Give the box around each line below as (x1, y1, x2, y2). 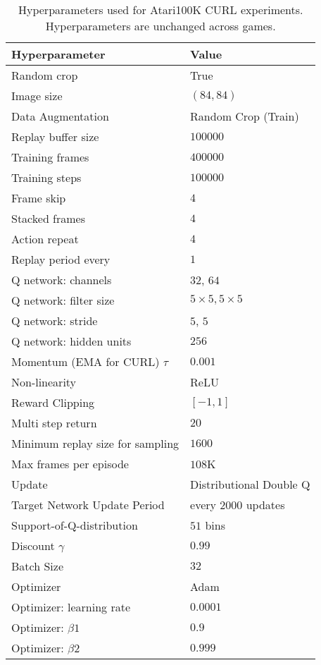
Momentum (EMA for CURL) (11, 353, 160, 370)
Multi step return (11, 415, 97, 431)
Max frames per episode (11, 456, 129, 472)
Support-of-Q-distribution (11, 517, 138, 533)
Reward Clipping (11, 394, 95, 410)
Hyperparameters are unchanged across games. (45, 18, 276, 34)
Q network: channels (11, 272, 112, 288)
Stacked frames (11, 210, 86, 226)
